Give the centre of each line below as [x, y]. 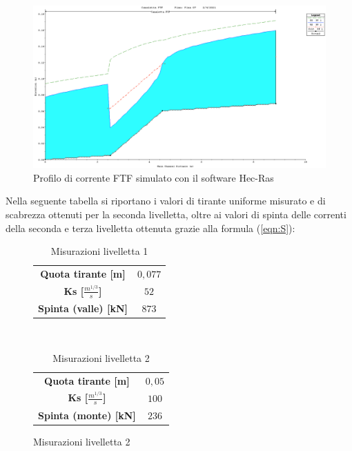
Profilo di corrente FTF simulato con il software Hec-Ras [154, 177]
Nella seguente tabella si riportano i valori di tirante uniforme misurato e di [166, 201]
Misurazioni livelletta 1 [99, 251]
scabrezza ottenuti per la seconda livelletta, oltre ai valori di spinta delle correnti [176, 214]
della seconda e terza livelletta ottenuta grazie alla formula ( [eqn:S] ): [150, 228]
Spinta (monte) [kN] [87, 415]
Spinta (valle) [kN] [83, 308]
